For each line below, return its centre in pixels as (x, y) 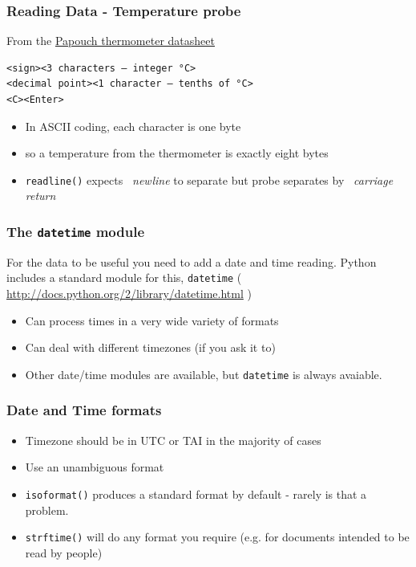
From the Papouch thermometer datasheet (111, 41)
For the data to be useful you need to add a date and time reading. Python (192, 261)
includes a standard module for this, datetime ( (124, 277)
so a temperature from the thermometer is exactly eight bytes (177, 153)
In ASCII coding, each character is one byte (133, 126)
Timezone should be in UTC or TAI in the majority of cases (173, 440)
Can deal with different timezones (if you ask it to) (150, 347)
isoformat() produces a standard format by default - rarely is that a (196, 494)
